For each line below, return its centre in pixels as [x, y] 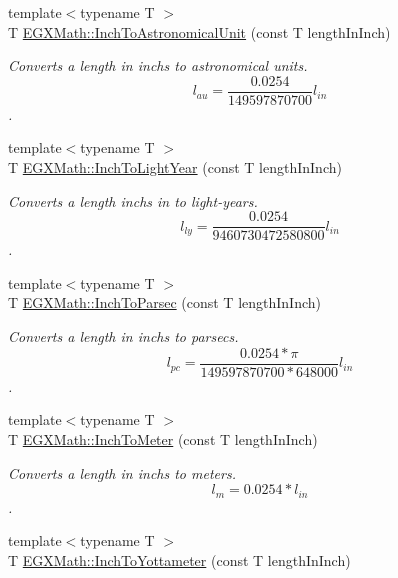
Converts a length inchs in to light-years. [133, 200]
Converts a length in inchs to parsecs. [123, 336]
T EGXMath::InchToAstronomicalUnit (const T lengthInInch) [199, 31]
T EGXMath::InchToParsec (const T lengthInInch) [164, 302]
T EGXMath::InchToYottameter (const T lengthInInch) [179, 559]
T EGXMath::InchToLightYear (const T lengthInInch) [175, 167]
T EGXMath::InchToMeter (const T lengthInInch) [163, 438]
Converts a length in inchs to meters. [122, 472]
